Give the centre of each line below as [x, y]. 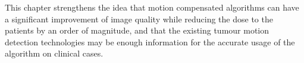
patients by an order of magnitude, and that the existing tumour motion [137, 30]
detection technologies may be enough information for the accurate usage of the [150, 42]
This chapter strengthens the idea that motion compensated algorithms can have [152, 7]
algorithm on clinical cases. [54, 53]
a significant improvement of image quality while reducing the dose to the [139, 19]
